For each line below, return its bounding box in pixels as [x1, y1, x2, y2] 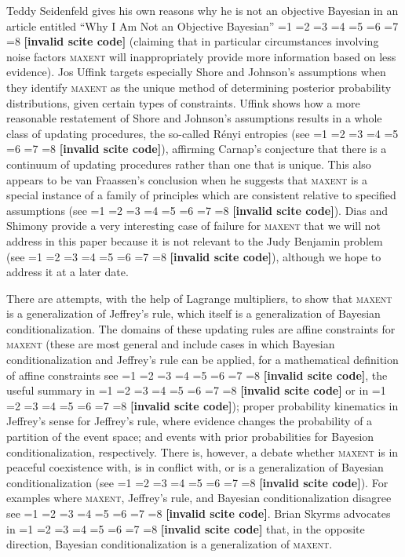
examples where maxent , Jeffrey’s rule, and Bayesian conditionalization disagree [6, 490, 392, 506]
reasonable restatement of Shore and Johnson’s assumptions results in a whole [6, 110, 382, 126]
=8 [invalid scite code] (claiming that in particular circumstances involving [6, 33, 379, 49]
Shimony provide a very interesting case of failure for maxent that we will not [6, 217, 381, 234]
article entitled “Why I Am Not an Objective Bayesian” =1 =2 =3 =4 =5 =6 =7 [6, 17, 399, 34]
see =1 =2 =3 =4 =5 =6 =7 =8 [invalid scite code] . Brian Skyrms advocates [6, 505, 391, 521]
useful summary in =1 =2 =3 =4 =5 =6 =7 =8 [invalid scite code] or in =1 [6, 382, 386, 399]
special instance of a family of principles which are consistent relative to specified [6, 187, 396, 203]
